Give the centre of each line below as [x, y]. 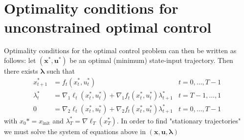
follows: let [20, 60]
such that [61, 70]
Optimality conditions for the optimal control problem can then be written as [120, 50]
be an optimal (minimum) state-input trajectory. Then [151, 60]
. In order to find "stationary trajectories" [179, 120]
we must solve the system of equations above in [75, 131]
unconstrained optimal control [108, 27]
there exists [21, 70]
